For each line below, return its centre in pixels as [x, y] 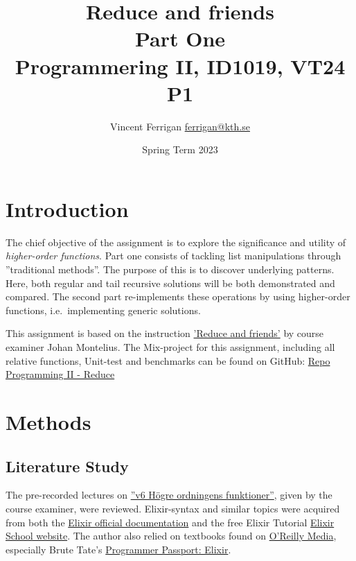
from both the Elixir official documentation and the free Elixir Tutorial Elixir [170, 522]
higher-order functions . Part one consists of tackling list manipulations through [173, 256]
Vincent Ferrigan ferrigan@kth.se [180, 126]
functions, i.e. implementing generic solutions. [103, 310]
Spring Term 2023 [180, 149]
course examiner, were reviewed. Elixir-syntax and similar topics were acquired [173, 508]
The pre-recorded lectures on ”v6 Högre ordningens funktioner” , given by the [169, 495]
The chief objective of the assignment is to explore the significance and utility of [176, 242]
